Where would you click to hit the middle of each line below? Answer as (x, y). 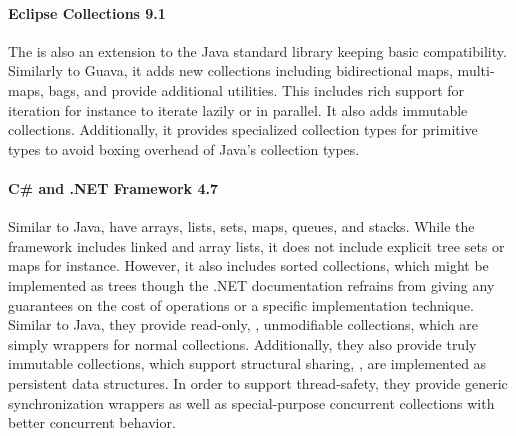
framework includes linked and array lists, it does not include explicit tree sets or (256, 245)
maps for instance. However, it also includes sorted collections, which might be (248, 265)
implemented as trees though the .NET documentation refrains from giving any (251, 284)
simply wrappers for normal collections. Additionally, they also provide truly (242, 343)
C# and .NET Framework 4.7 (113, 187)
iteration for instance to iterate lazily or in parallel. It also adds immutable (238, 109)
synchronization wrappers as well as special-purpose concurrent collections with (251, 402)
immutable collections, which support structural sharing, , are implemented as (247, 363)
